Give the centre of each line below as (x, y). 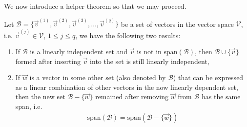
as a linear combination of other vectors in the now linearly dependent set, (127, 87)
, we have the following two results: (128, 35)
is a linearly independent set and (79, 52)
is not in (149, 52)
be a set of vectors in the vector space (177, 24)
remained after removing (132, 96)
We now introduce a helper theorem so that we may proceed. (95, 6)
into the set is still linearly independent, (150, 61)
